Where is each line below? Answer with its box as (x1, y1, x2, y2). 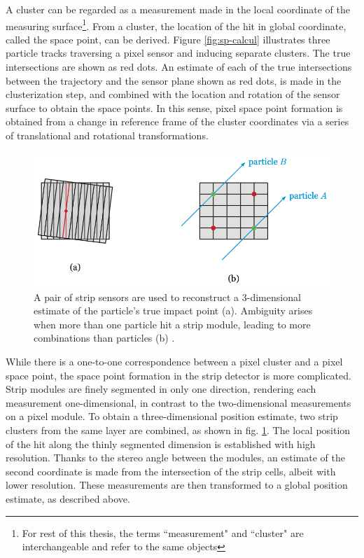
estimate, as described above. (6, 491, 130, 505)
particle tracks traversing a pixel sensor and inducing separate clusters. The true (6, 46, 351, 60)
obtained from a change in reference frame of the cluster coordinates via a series (6, 114, 349, 129)
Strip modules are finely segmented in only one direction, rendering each (6, 382, 316, 396)
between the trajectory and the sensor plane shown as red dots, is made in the (6, 73, 342, 88)
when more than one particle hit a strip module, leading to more (34, 316, 311, 331)
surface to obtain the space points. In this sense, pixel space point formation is (6, 100, 343, 115)
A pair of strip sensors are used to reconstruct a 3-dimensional (34, 289, 301, 304)
